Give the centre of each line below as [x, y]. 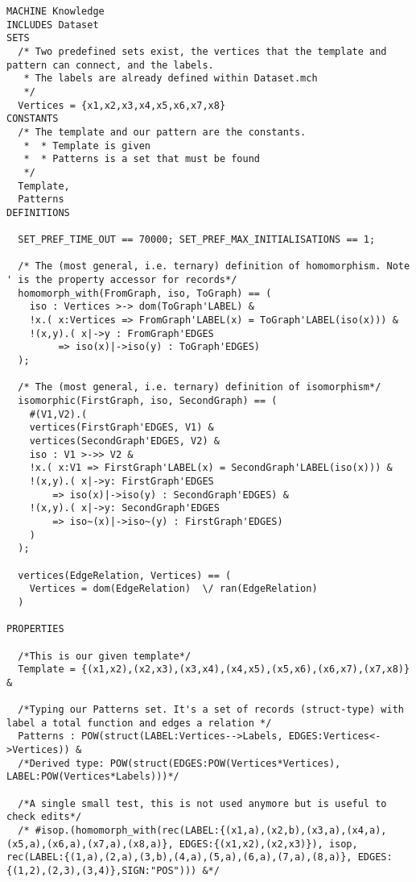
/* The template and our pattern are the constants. [162, 132]
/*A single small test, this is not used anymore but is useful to [202, 803]
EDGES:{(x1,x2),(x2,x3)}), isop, [268, 844]
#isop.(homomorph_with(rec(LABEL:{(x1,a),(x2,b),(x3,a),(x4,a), [211, 831]
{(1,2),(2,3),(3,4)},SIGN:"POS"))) [102, 871]
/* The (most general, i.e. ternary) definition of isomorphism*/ [200, 387]
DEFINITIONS [38, 212]
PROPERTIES [35, 629]
